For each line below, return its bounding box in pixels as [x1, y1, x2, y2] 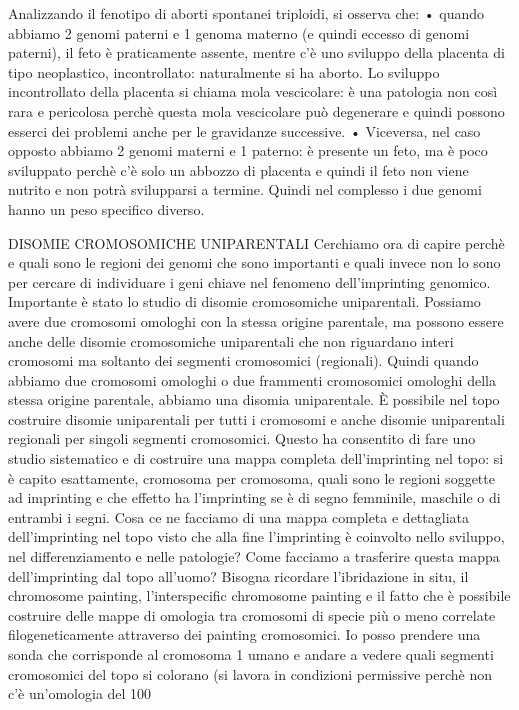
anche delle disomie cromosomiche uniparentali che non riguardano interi [8, 330, 454, 351]
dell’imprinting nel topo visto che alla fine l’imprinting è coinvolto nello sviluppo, [8, 526, 505, 547]
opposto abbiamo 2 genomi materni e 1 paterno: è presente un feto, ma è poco [8, 140, 488, 161]
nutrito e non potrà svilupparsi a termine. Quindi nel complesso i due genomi [8, 179, 482, 200]
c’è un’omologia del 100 [8, 683, 152, 704]
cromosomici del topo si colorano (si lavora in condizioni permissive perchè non [8, 663, 492, 684]
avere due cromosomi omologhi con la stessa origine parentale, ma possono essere [8, 310, 504, 331]
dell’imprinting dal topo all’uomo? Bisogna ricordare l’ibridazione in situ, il [8, 565, 469, 586]
